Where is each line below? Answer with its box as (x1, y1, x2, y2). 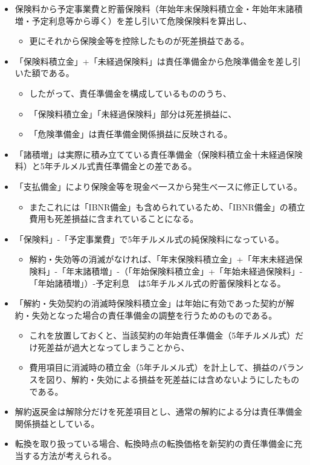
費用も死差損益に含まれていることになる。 (29, 212, 199, 225)
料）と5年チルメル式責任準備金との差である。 (15, 160, 197, 172)
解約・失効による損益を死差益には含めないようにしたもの (71, 373, 300, 386)
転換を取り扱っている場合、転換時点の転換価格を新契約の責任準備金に (15, 437, 294, 450)
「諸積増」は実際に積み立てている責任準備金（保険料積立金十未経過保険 (15, 148, 303, 160)
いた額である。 (15, 67, 74, 79)
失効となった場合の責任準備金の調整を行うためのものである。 (31, 308, 277, 321)
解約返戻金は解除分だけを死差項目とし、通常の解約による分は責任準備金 (15, 405, 303, 418)
